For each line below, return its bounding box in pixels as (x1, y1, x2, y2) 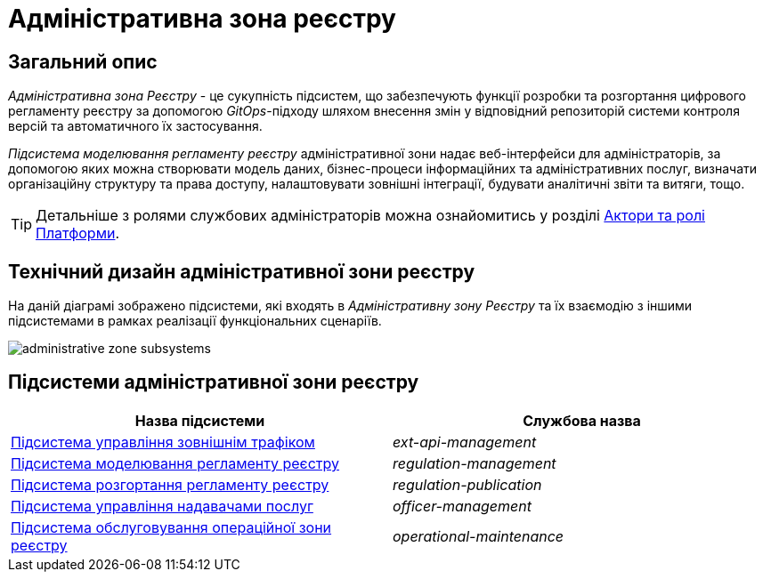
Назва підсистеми (134, 411, 265, 430)
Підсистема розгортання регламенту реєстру (11, 475, 329, 494)
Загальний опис (8, 50, 158, 73)
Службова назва (523, 411, 641, 430)
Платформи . (36, 224, 120, 243)
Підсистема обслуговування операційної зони (11, 518, 332, 536)
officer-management (393, 496, 532, 515)
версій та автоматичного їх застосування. (8, 118, 263, 134)
